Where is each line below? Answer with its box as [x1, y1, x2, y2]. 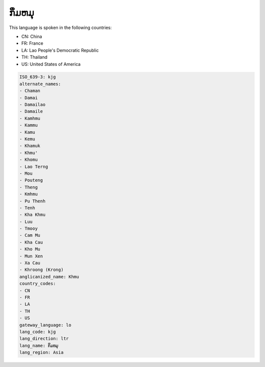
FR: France [21, 40, 44, 46]
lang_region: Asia [19, 350, 64, 355]
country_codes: [19, 281, 56, 286]
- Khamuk [19, 143, 41, 149]
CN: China [21, 33, 42, 39]
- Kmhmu [19, 191, 38, 197]
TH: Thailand [21, 54, 48, 60]
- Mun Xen [19, 253, 43, 259]
